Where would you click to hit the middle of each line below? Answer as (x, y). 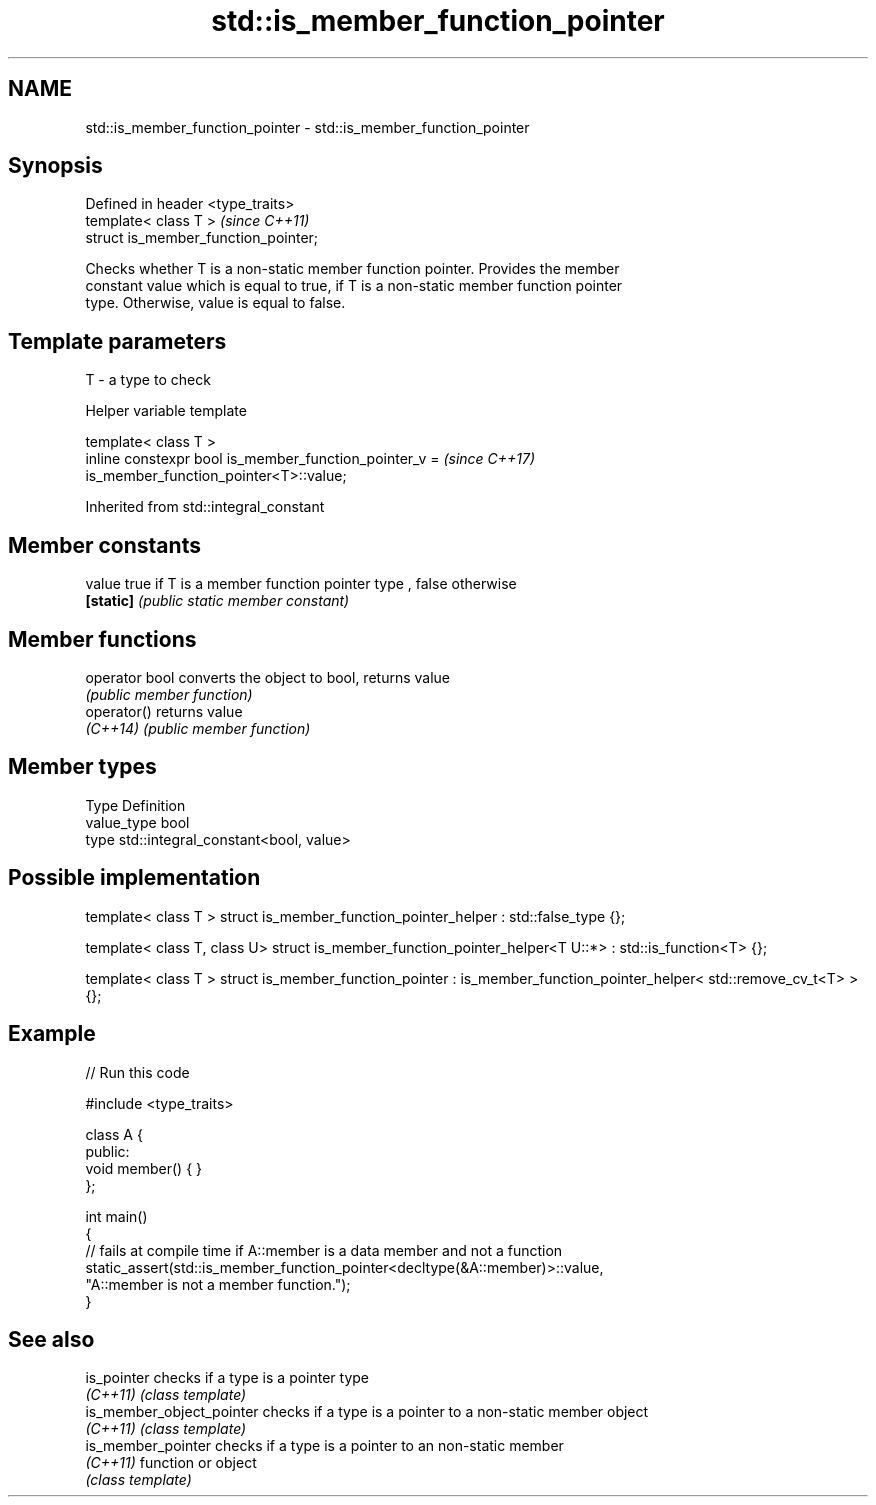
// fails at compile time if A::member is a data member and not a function (324, 1250)
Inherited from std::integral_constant (205, 507)
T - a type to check (148, 380)
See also (51, 1339)
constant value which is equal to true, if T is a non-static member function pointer (354, 286)
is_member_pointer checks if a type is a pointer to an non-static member (324, 1446)
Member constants (104, 545)
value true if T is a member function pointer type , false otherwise (301, 584)
